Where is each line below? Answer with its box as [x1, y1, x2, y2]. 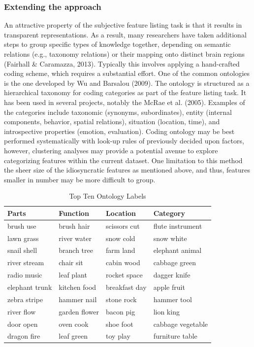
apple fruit [153, 281, 185, 292]
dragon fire [7, 331, 40, 341]
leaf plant [59, 270, 87, 280]
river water [59, 233, 92, 243]
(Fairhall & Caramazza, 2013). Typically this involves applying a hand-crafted [4, 58, 240, 69]
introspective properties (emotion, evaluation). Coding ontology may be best [4, 126, 235, 136]
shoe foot [106, 318, 133, 329]
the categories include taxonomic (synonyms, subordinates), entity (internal [4, 106, 232, 117]
